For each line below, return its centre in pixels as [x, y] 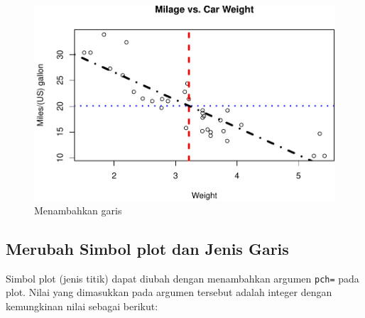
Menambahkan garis [78, 210]
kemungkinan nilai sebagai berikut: [82, 306]
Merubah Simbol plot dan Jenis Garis [147, 248]
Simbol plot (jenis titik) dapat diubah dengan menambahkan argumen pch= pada [182, 278]
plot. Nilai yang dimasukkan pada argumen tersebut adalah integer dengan [169, 292]
